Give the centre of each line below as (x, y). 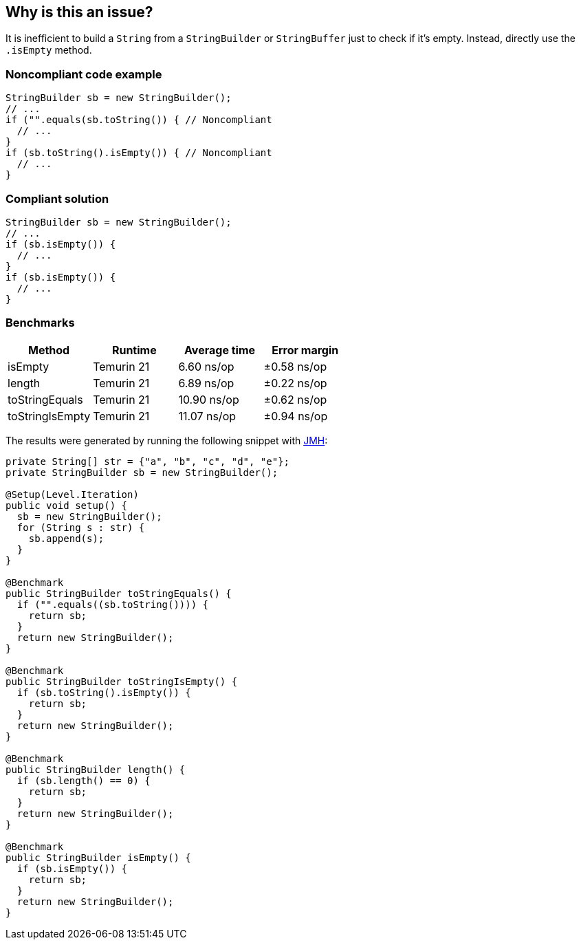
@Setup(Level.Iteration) (72, 494)
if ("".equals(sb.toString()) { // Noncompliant (139, 120)
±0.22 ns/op (295, 383)
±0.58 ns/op (295, 366)
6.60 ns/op (206, 366)
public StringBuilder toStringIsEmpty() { (122, 681)
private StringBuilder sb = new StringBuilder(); (142, 472)
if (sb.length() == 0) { (84, 780)
